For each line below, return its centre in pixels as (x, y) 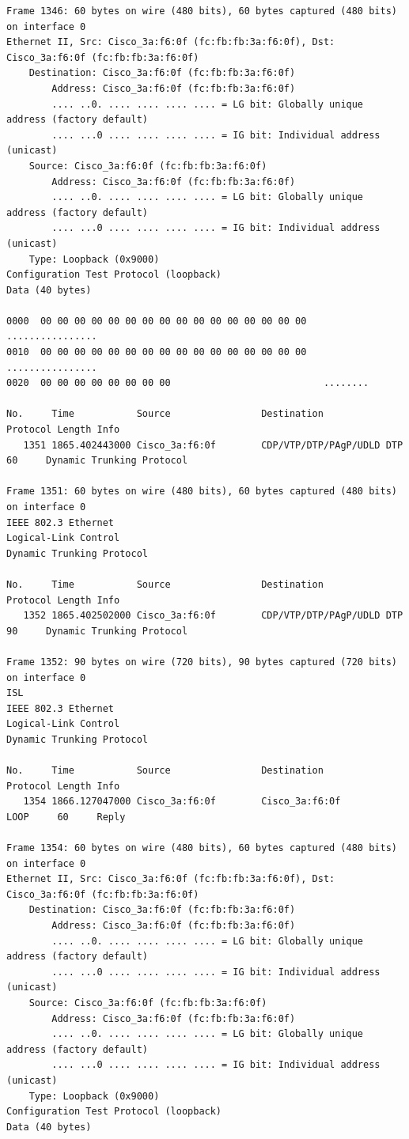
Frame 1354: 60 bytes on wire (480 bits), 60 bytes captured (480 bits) (202, 848)
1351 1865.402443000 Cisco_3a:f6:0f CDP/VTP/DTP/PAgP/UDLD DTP (213, 445)
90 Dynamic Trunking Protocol (97, 631)
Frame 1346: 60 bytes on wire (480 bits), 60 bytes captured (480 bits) (202, 11)
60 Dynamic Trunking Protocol (97, 461)
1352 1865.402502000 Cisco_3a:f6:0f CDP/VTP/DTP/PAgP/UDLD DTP (213, 616)
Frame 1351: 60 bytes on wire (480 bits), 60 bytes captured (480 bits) (202, 492)
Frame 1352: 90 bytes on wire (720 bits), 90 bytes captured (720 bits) (202, 662)
